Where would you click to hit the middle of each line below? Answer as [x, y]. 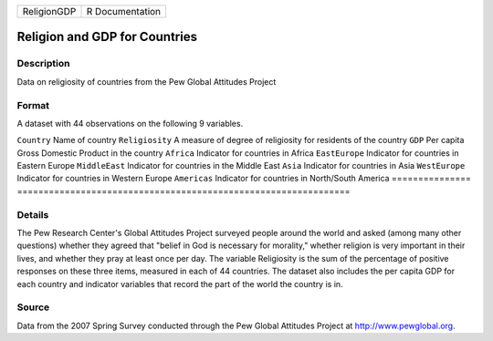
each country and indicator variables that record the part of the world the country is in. [180, 284]
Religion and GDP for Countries [107, 37]
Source [33, 307]
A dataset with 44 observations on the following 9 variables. [130, 123]
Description [43, 64]
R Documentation [124, 11]
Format [33, 105]
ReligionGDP [49, 11]
